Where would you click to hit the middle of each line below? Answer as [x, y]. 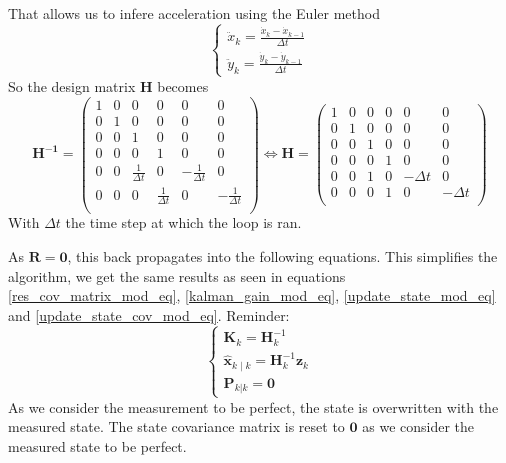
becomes [183, 85]
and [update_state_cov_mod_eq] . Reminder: [149, 314]
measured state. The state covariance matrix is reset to [176, 426]
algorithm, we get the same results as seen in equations [177, 275]
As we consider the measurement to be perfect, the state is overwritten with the [253, 406]
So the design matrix [72, 85]
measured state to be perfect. [97, 445]
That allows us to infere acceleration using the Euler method [194, 13]
